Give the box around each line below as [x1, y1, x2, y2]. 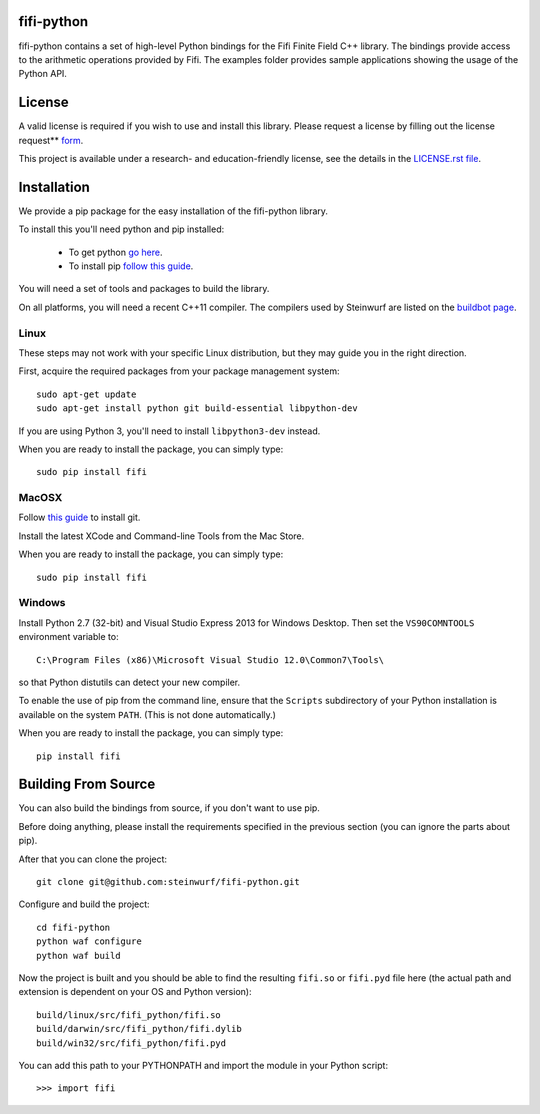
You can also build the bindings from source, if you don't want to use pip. [18, 802, 320, 814]
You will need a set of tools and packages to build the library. [18, 283, 270, 295]
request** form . [18, 134, 84, 146]
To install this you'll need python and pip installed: [18, 223, 225, 235]
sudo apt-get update [36, 388, 137, 400]
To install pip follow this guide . [68, 260, 194, 272]
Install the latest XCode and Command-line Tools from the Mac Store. [18, 530, 305, 542]
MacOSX [18, 491, 63, 505]
